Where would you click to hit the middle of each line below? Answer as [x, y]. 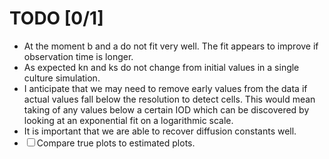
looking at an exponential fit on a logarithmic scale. [128, 120]
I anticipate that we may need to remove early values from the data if [165, 88]
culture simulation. [62, 78]
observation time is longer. [78, 56]
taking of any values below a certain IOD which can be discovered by [166, 109]
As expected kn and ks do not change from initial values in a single [161, 67]
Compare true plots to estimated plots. [116, 143]
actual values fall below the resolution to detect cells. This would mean [169, 99]
